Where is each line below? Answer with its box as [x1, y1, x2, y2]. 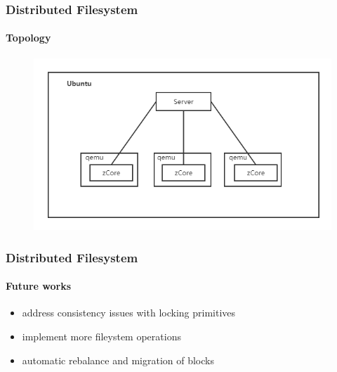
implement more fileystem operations [22, 329, 181, 343]
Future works [6, 278, 72, 293]
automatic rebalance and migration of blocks [22, 352, 214, 367]
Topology [6, 30, 51, 45]
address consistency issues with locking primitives [22, 305, 236, 320]
